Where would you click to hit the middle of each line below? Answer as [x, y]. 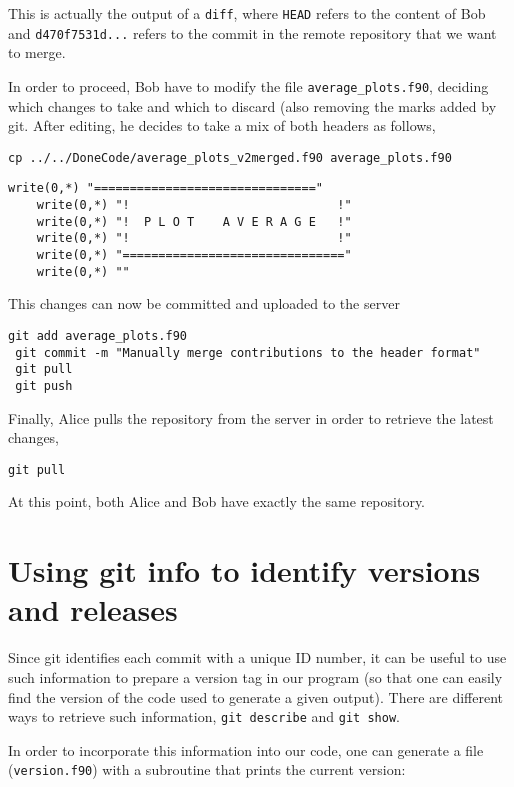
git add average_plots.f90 [97, 335]
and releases [93, 609]
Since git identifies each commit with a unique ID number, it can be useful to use [257, 657]
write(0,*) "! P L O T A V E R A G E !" [194, 221]
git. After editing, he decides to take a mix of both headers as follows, [222, 125]
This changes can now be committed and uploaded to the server [204, 303]
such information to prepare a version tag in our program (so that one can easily [255, 676]
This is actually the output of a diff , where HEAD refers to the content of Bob [247, 13]
